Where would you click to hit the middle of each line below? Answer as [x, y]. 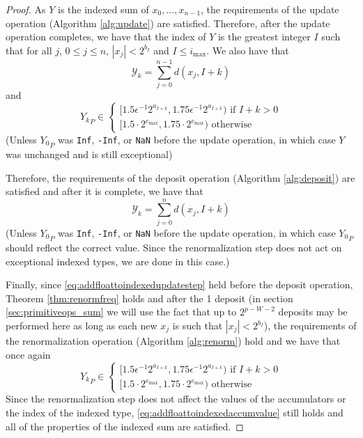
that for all [29, 50]
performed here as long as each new [82, 326]
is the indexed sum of [103, 9]
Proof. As [26, 9]
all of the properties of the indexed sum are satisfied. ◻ [125, 426]
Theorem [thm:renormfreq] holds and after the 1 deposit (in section [149, 298]
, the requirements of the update [270, 9]
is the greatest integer [264, 37]
